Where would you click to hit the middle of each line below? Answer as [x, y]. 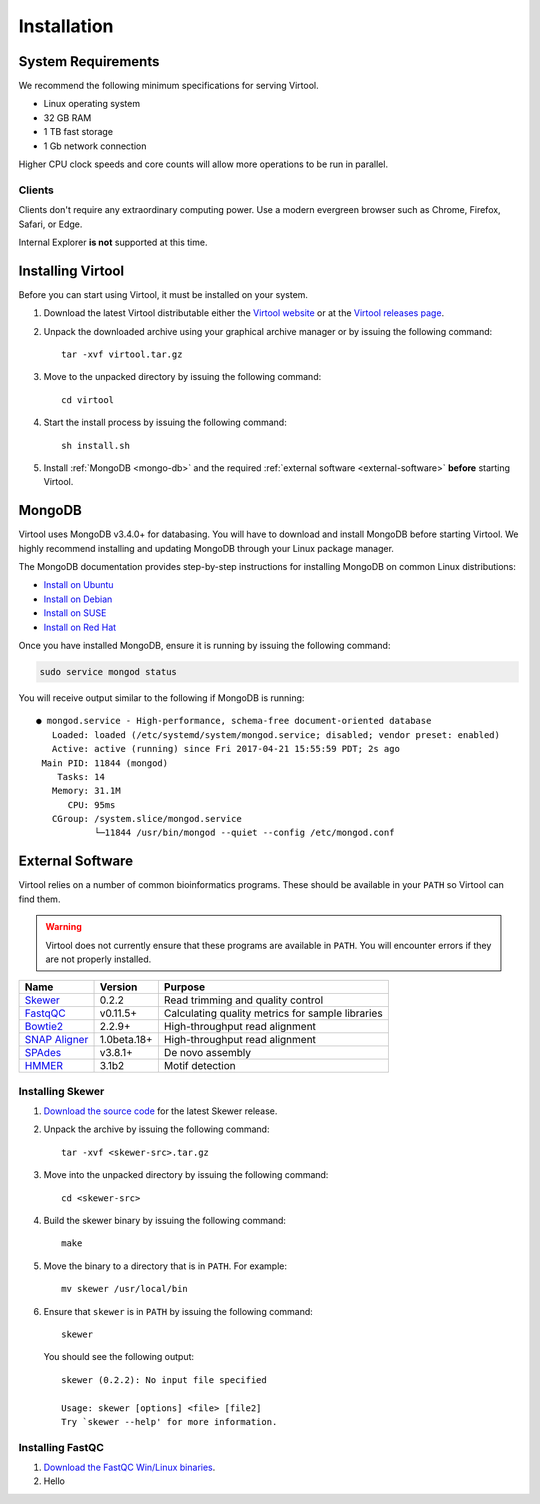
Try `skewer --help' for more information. [169, 1421]
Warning [63, 927]
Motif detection [200, 1066]
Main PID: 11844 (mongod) [105, 763]
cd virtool [88, 399]
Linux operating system [91, 104]
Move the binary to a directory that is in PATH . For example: [165, 1266]
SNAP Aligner [56, 1040]
